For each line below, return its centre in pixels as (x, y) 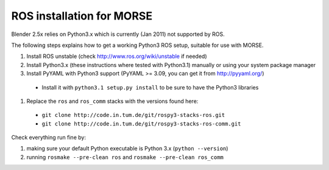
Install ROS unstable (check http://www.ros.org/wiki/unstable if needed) (117, 56)
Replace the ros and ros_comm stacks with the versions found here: (112, 101)
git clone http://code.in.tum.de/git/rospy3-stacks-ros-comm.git (141, 124)
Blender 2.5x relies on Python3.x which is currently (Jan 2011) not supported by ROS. (118, 34)
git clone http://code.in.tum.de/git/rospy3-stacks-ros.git (133, 115)
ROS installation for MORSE (82, 16)
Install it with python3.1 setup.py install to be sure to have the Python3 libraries (150, 87)
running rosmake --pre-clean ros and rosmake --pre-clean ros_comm (125, 157)
